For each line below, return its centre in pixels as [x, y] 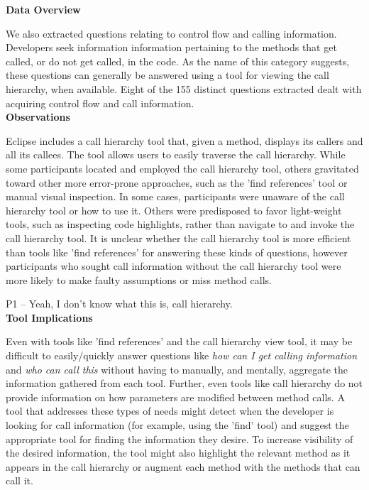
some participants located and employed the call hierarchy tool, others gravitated [182, 168]
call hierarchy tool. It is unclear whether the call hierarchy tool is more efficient [178, 238]
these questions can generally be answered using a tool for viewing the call [167, 75]
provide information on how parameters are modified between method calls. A [175, 397]
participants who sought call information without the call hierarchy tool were [174, 266]
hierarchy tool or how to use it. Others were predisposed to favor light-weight [174, 210]
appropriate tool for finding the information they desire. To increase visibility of [180, 439]
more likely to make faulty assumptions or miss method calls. [139, 279]
